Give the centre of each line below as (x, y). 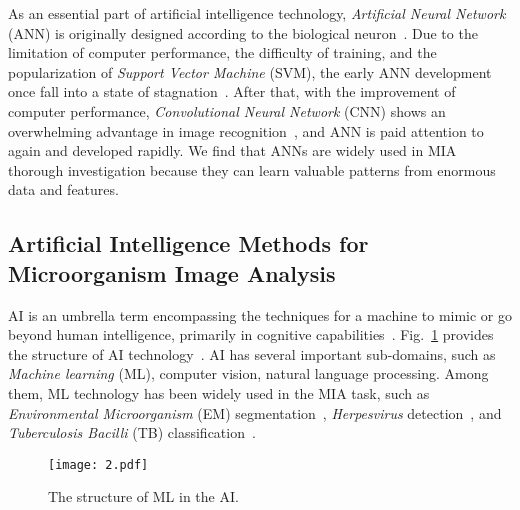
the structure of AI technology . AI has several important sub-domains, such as (252, 353)
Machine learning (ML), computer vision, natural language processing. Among (248, 373)
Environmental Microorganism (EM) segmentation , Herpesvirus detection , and (255, 412)
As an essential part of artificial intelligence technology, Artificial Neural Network (257, 13)
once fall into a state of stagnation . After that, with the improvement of (232, 91)
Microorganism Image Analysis (172, 272)
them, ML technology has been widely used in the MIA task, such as (219, 392)
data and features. (63, 189)
